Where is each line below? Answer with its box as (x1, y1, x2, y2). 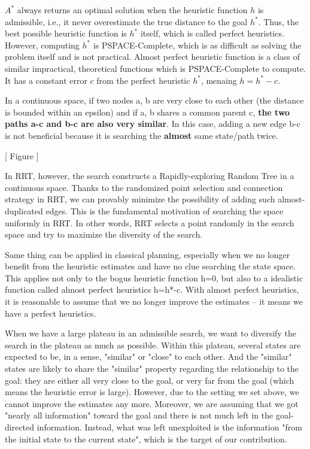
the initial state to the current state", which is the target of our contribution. (5, 432, 287, 445)
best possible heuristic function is (5, 27, 127, 40)
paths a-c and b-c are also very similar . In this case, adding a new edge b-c (5, 117, 300, 130)
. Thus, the (258, 15, 299, 28)
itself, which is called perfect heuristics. (140, 27, 284, 40)
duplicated (5, 204, 43, 217)
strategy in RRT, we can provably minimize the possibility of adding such (5, 193, 275, 205)
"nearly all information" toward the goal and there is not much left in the (5, 409, 273, 421)
